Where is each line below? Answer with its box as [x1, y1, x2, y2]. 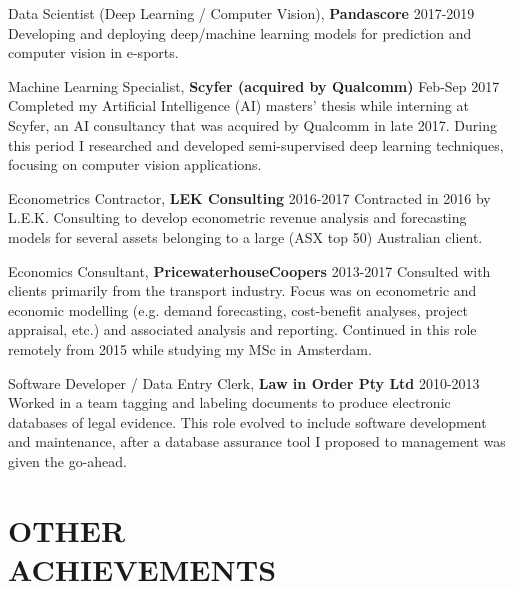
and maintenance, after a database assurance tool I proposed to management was [8, 431, 506, 452]
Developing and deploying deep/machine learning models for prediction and [8, 22, 472, 43]
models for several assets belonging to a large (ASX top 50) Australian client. [8, 226, 483, 247]
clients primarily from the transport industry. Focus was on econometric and [8, 280, 477, 301]
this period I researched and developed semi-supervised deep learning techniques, [8, 134, 504, 155]
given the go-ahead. [8, 450, 127, 471]
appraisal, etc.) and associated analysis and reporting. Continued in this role [8, 319, 477, 340]
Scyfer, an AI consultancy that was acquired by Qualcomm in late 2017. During [8, 114, 497, 135]
